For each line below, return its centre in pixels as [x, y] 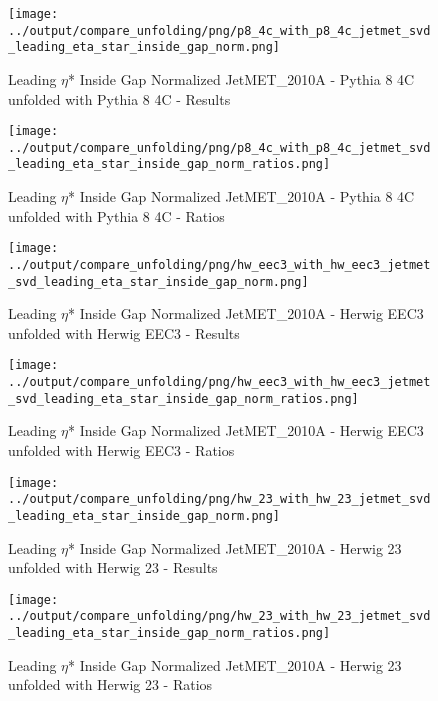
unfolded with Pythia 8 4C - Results [119, 98]
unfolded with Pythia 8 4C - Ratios [116, 215]
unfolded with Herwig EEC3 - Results [124, 332]
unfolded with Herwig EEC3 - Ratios [121, 450]
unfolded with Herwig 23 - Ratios [110, 684]
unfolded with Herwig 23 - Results [113, 567]
